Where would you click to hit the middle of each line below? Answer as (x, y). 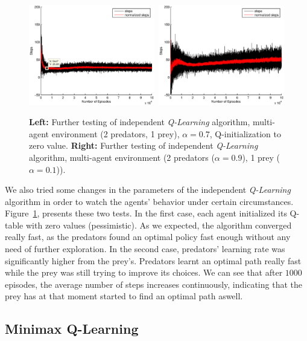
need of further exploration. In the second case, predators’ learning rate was (145, 249)
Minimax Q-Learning (72, 329)
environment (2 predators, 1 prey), (116, 133)
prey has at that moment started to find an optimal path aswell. (124, 296)
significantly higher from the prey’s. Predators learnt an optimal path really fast (153, 260)
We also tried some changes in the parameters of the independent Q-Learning (148, 190)
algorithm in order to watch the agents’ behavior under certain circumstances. (149, 201)
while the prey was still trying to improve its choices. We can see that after (144, 272)
